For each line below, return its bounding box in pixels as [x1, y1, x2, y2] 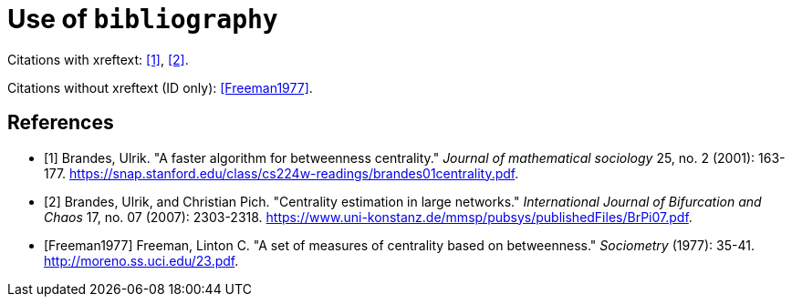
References [7, 111, 114, 135]
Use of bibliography [7, 4, 278, 35]
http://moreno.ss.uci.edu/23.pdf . [44, 252, 239, 269]
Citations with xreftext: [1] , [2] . [7, 51, 189, 67]
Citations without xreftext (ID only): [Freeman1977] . [7, 79, 313, 96]
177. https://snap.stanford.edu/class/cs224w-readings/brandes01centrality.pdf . [44, 165, 519, 181]
